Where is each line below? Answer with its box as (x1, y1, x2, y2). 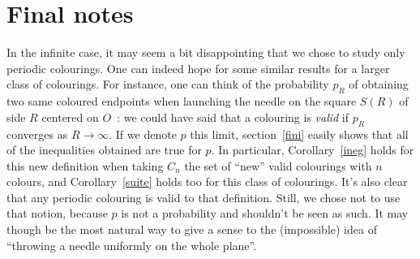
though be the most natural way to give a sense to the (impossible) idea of (6, 221, 377, 238)
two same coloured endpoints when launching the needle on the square (6, 93, 357, 110)
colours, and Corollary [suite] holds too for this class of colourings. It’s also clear (6, 173, 408, 190)
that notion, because (6, 205, 108, 222)
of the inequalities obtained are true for (6, 141, 202, 158)
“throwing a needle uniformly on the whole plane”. (6, 236, 257, 253)
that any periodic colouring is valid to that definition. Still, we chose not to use (6, 188, 401, 205)
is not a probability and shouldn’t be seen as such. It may (121, 205, 409, 222)
